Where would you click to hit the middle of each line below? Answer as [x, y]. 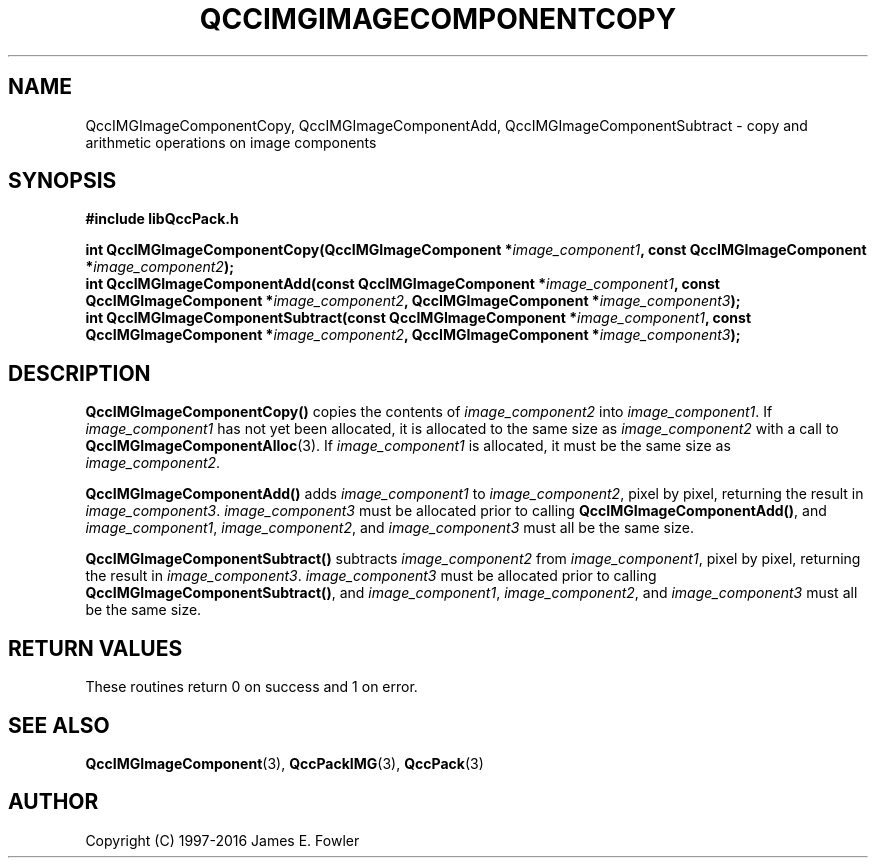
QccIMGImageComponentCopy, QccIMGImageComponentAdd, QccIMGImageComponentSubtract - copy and [446, 125]
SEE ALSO [59, 725]
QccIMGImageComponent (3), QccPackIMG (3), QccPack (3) [284, 763]
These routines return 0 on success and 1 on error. [251, 687]
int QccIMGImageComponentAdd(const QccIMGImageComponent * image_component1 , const [402, 284]
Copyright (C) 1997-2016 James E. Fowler [222, 840]
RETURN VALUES [95, 648]
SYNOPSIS [62, 181]
